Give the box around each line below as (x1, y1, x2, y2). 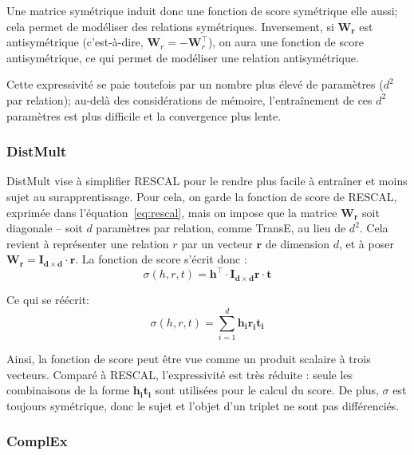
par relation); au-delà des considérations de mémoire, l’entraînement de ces (6, 91, 373, 108)
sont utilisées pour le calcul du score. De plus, (155, 382, 379, 398)
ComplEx (6, 431, 68, 451)
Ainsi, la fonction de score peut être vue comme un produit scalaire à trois (6, 350, 371, 367)
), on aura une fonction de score (207, 34, 364, 50)
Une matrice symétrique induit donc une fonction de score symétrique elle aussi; (6, 2, 398, 18)
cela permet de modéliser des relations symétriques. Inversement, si (6, 18, 334, 34)
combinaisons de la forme (6, 382, 130, 398)
